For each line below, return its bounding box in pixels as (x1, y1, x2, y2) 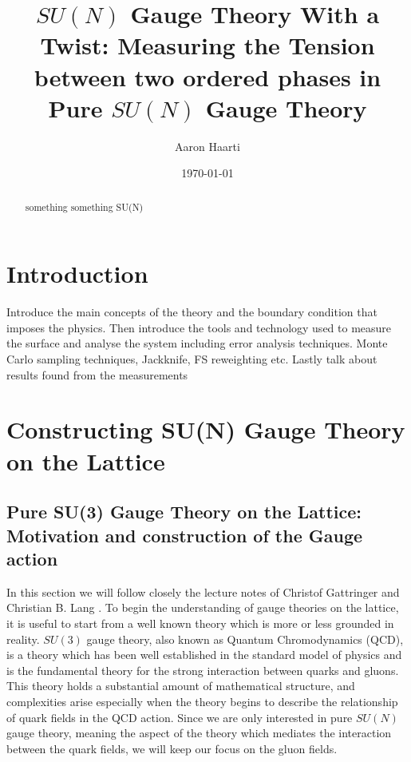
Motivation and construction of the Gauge (6, 522, 363, 547)
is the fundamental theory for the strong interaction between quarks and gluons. (6, 661, 399, 678)
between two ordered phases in (34, 60, 381, 93)
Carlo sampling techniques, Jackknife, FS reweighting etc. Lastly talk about (6, 351, 377, 367)
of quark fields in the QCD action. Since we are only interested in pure (6, 708, 353, 725)
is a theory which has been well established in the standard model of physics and (6, 646, 402, 663)
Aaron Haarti (175, 137, 240, 154)
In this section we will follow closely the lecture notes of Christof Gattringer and (6, 583, 400, 600)
